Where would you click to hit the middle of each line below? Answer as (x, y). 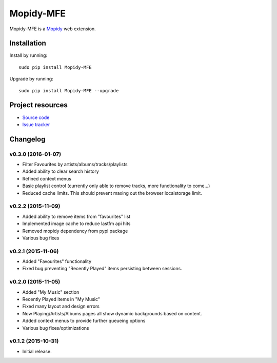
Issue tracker (36, 124)
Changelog (27, 139)
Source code (36, 117)
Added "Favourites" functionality (57, 261)
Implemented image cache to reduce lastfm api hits (76, 224)
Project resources (38, 105)
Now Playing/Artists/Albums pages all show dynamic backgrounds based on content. (112, 313)
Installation (28, 43)
